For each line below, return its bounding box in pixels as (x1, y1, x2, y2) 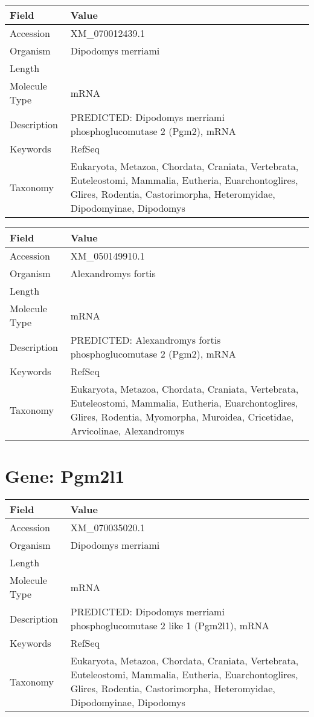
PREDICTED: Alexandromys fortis (70, 333, 221, 347)
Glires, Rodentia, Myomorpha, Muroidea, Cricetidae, (70, 410, 294, 424)
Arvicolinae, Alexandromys (70, 424, 185, 437)
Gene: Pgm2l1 (5, 463, 125, 488)
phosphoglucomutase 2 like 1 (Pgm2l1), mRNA (70, 618, 269, 633)
